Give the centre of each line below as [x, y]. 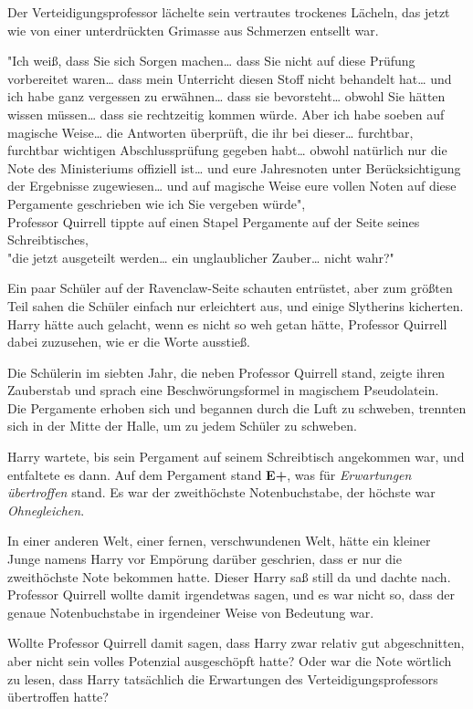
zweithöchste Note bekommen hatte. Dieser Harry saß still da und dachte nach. [229, 576]
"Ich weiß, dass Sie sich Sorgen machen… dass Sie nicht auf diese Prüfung [211, 61]
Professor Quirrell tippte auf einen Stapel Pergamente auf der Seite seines [214, 221]
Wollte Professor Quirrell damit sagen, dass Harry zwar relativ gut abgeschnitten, [236, 643]
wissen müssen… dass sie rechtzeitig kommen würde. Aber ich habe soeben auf [226, 114]
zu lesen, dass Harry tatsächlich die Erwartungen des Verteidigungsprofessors [223, 678]
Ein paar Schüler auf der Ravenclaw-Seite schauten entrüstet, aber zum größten [230, 288]
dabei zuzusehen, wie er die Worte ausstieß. [129, 342]
